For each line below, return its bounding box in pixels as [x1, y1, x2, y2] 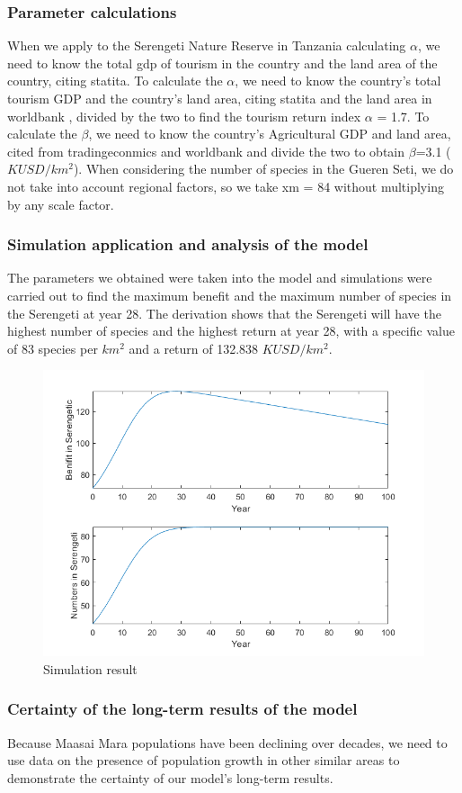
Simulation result [43, 659, 138, 678]
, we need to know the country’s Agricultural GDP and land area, [88, 124, 451, 143]
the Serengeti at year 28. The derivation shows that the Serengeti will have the [7, 303, 441, 322]
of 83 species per [7, 338, 98, 357]
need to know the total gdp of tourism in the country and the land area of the [7, 53, 438, 72]
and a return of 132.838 [129, 338, 259, 357]
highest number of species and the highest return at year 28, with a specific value [7, 321, 455, 340]
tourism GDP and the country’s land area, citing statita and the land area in [7, 89, 432, 107]
